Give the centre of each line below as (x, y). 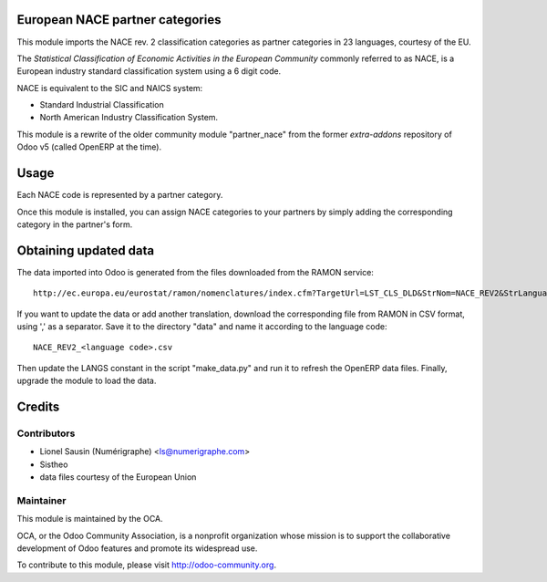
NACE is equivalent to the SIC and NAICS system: (110, 88)
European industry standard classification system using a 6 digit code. (149, 71)
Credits (38, 407)
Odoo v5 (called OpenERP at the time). (89, 147)
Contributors (46, 433)
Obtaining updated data (86, 250)
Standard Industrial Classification (102, 105)
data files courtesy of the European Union (118, 477)
